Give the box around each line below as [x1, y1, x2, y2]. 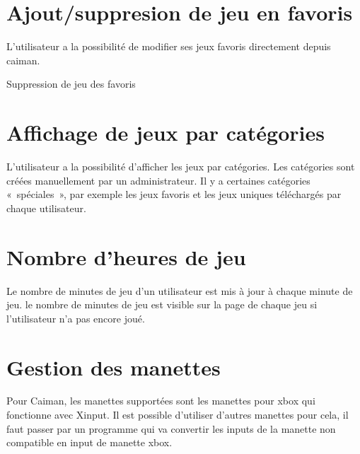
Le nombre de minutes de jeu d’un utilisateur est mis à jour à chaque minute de [6, 283, 353, 298]
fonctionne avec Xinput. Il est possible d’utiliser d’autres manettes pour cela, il [6, 407, 349, 422]
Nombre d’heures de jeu [6, 242, 246, 271]
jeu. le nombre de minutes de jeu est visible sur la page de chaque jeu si [6, 297, 318, 312]
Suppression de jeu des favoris [6, 76, 136, 91]
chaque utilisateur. [6, 200, 86, 215]
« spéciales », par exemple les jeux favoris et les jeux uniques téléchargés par [6, 187, 342, 202]
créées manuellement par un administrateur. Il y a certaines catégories [6, 173, 310, 187]
